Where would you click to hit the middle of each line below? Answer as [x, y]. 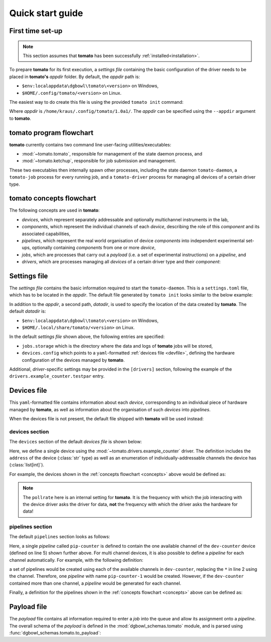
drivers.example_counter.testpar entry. [57, 376]
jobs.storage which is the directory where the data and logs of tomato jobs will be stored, [117, 346]
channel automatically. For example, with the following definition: [76, 560]
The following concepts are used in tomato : [54, 210]
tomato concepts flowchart [53, 198]
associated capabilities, [46, 234]
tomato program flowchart [51, 133]
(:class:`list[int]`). [27, 465]
